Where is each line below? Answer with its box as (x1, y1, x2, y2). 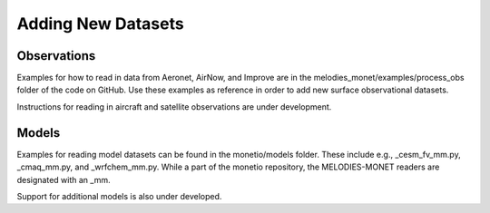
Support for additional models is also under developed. (16, 190, 222, 201)
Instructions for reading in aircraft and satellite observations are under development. (16, 101, 332, 112)
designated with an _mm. (16, 174, 111, 185)
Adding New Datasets (16, 14, 185, 34)
